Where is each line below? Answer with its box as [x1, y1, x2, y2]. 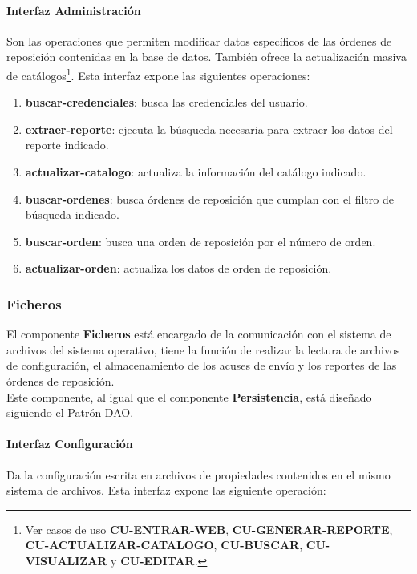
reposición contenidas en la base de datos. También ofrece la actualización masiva [6, 48, 407, 65]
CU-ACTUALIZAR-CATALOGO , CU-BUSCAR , [25, 536, 303, 553]
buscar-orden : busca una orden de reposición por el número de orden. [25, 232, 376, 249]
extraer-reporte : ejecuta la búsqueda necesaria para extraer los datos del [25, 120, 393, 137]
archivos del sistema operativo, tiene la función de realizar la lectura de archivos [6, 341, 400, 358]
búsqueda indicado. [25, 206, 119, 223]
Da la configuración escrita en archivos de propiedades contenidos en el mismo [6, 466, 391, 483]
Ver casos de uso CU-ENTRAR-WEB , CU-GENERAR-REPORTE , [25, 520, 393, 537]
